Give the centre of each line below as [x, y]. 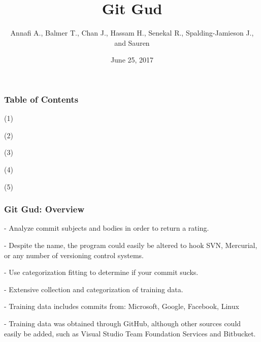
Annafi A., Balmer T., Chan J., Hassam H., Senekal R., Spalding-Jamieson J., [132, 33]
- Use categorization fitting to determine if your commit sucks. [101, 272]
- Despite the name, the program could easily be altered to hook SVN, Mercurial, [131, 245]
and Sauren [132, 42]
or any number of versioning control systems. [74, 255]
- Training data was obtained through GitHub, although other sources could [123, 323]
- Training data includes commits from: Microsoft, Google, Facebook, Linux [122, 306]
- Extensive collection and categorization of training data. [94, 289]
